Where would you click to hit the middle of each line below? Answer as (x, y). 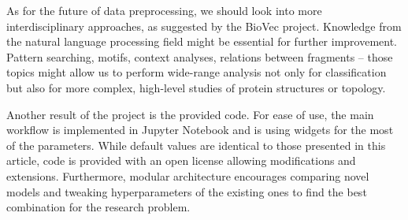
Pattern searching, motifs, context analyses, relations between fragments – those (200, 56)
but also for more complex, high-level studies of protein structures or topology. (196, 87)
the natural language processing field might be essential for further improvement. (202, 41)
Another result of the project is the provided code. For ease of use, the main (190, 114)
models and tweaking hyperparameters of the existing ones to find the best (187, 191)
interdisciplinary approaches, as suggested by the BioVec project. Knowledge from (204, 26)
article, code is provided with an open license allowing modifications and (181, 160)
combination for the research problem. (98, 207)
